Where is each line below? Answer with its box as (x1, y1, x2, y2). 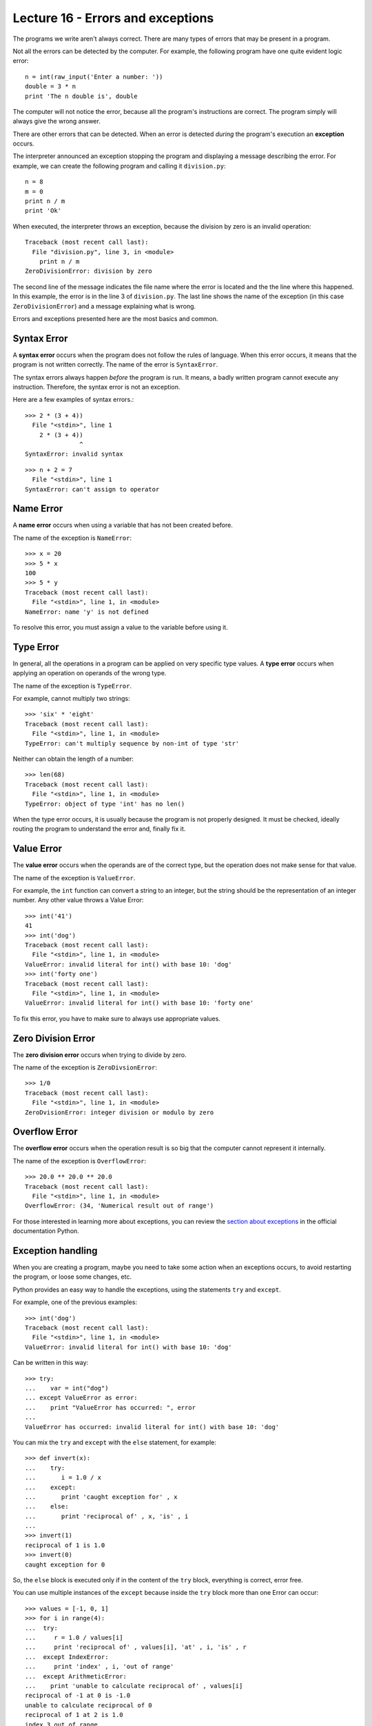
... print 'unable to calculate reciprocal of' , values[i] (25, 1682, 243, 1689)
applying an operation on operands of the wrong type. (12, 669, 167, 677)
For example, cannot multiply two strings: (12, 695, 130, 703)
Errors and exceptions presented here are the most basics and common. (12, 314, 218, 322)
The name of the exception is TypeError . (12, 681, 132, 690)
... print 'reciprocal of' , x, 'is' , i (25, 1512, 189, 1520)
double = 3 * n (25, 83, 76, 90)
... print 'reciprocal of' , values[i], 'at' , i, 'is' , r (25, 1643, 247, 1651)
